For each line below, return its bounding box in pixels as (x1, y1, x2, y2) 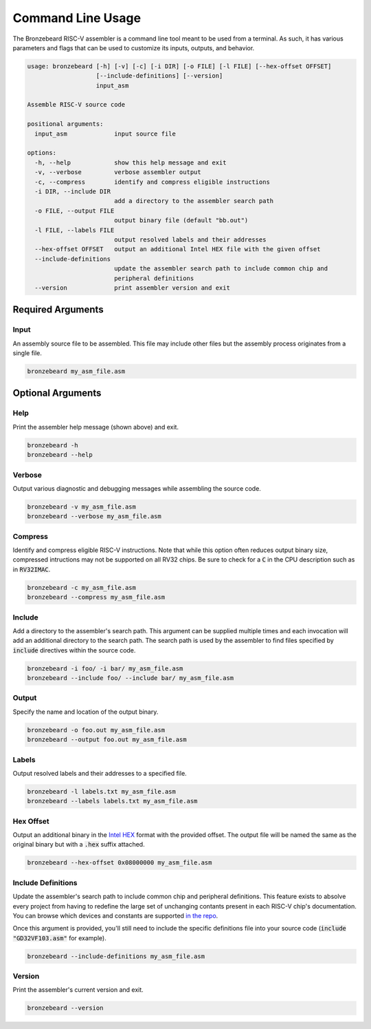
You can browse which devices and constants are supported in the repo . (12, 911, 218, 920)
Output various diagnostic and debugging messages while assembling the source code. (12, 484, 261, 492)
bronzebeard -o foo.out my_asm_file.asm (27, 726, 165, 734)
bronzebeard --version (27, 1004, 104, 1012)
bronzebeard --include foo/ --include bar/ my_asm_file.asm (27, 675, 234, 682)
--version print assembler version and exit (34, 284, 230, 292)
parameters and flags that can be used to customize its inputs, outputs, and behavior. (12, 43, 255, 52)
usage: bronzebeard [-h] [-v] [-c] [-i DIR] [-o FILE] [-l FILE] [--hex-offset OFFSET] (27, 62, 332, 70)
